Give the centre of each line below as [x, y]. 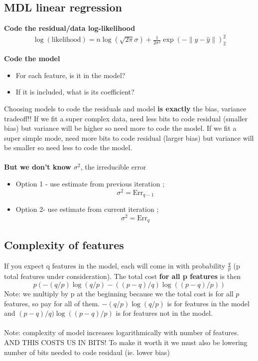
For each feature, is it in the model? [70, 75]
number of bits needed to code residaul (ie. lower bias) [87, 352]
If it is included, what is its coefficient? [75, 92]
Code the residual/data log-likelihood [70, 28]
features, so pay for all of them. [52, 303]
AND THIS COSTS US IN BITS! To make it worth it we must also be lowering [126, 342]
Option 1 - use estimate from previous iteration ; [90, 184]
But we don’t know [38, 167]
